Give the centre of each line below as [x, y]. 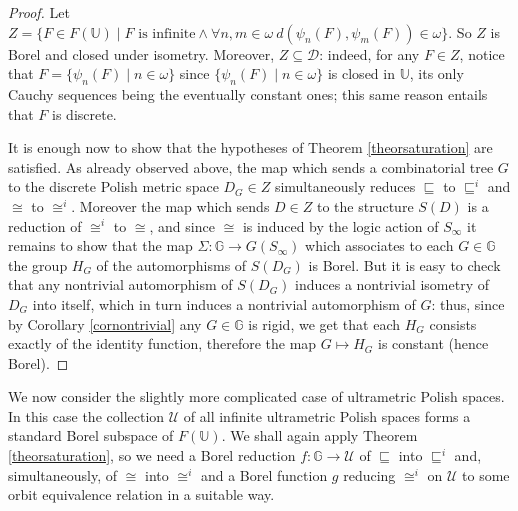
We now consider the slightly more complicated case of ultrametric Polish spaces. [256, 396]
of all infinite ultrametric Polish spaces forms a [327, 415]
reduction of [45, 225]
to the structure [365, 205]
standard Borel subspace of [91, 435]
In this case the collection [86, 415]
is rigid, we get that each [324, 323]
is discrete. [84, 113]
